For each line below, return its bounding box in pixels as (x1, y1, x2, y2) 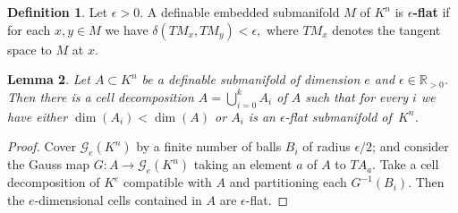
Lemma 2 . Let (7, 70, 90, 89)
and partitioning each (229, 173, 347, 192)
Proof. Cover (7, 137, 76, 156)
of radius (302, 137, 351, 156)
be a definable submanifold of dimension (141, 70, 360, 89)
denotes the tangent (332, 20, 441, 38)
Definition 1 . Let (7, 3, 108, 21)
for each (7, 20, 51, 38)
